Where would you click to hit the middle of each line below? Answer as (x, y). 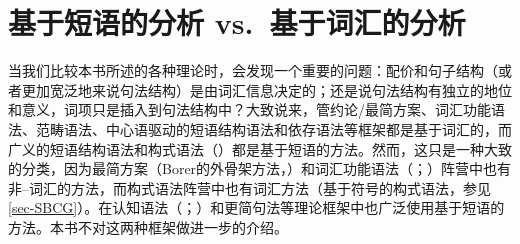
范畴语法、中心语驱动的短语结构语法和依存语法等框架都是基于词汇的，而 (273, 128)
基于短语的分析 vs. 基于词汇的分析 (237, 22)
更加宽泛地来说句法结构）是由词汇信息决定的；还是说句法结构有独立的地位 (266, 89)
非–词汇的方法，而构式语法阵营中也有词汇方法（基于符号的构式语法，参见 (249, 187)
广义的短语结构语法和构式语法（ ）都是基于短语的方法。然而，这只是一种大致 (260, 148)
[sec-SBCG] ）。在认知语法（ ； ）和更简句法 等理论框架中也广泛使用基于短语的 (256, 207)
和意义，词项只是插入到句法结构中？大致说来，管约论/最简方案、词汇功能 (249, 109)
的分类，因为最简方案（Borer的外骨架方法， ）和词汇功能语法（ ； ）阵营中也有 (260, 168)
